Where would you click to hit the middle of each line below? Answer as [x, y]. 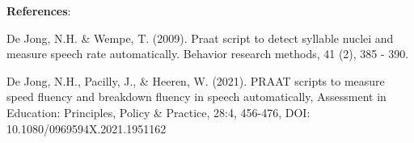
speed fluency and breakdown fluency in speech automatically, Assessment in [196, 97]
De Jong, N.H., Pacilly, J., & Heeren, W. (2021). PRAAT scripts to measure [196, 80]
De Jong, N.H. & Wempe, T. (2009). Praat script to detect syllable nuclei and [200, 38]
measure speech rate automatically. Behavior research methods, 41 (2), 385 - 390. [208, 54]
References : [39, 11]
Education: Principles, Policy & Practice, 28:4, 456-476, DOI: [158, 112]
